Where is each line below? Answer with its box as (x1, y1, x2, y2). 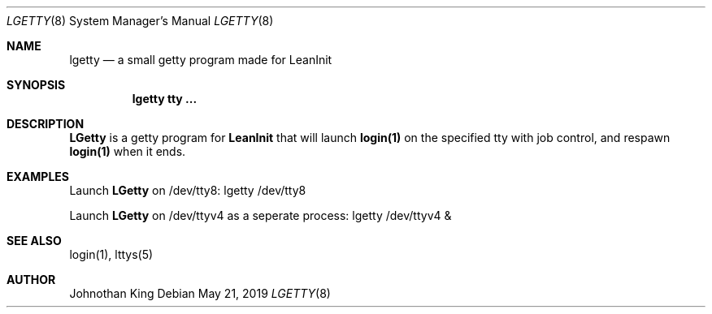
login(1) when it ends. (69, 144, 186, 158)
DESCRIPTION (7, 117, 85, 131)
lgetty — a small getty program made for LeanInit (69, 53, 332, 67)
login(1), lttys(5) (69, 247, 154, 261)
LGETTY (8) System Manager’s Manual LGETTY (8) (7, 14, 274, 28)
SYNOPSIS (7, 78, 66, 92)
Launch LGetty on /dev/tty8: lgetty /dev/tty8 (69, 183, 306, 197)
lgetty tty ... (132, 92, 198, 105)
